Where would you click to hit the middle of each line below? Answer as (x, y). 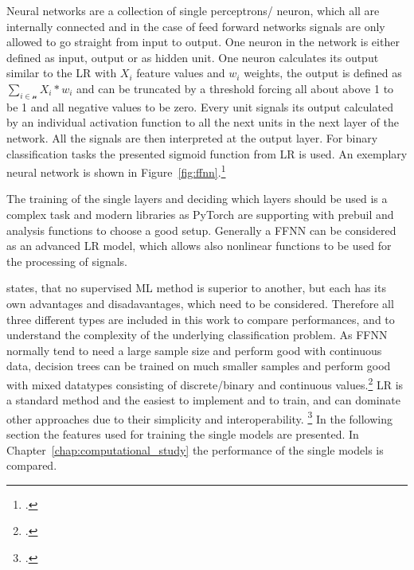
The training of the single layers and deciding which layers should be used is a (197, 199)
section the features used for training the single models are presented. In (183, 434)
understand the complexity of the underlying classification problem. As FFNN (197, 335)
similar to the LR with (62, 73)
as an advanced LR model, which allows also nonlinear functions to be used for (199, 246)
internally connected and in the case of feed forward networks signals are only (196, 26)
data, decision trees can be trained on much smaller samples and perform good (199, 366)
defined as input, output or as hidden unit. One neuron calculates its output (193, 57)
